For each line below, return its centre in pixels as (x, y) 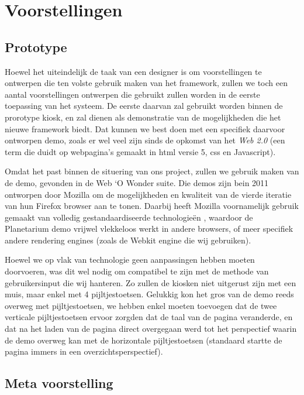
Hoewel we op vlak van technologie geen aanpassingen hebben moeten (130, 260)
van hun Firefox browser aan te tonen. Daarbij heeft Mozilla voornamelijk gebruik (152, 206)
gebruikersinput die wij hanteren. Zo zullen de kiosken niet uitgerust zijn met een (151, 282)
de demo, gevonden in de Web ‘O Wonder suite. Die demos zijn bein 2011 (137, 182)
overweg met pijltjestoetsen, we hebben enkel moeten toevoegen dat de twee (141, 305)
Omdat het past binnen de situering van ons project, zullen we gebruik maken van (152, 171)
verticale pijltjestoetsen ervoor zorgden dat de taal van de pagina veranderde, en (149, 317)
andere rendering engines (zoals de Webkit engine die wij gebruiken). (128, 240)
